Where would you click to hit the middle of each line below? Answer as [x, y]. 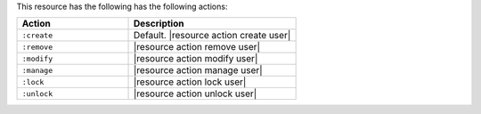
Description [159, 24]
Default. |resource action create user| [212, 36]
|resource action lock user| [190, 82]
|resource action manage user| [198, 70]
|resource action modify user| [196, 59]
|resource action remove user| [197, 47]
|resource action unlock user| [196, 94]
